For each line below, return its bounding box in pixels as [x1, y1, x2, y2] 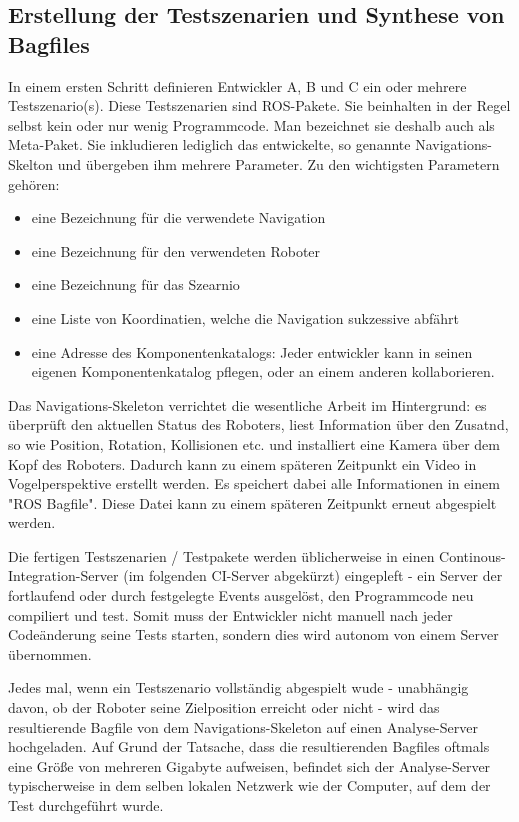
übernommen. [8, 643, 92, 664]
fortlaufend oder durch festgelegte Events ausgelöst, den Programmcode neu [8, 585, 474, 606]
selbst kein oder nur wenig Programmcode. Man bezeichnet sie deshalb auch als [8, 114, 495, 135]
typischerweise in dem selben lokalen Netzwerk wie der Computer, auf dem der [8, 775, 491, 796]
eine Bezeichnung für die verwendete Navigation [31, 207, 326, 228]
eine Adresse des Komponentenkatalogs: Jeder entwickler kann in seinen [31, 341, 473, 362]
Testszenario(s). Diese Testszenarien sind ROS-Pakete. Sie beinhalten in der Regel [8, 95, 511, 116]
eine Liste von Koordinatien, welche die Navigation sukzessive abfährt [31, 307, 459, 328]
